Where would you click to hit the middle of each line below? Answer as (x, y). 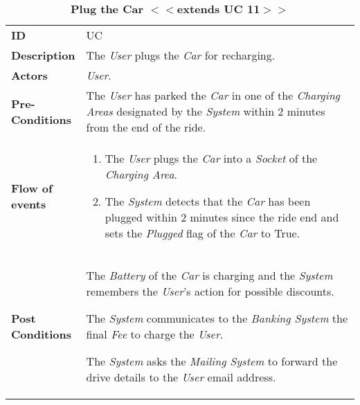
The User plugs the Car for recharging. (181, 55)
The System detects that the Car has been (208, 201)
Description (43, 55)
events (29, 204)
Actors (29, 75)
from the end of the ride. (146, 127)
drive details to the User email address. (181, 377)
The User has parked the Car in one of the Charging (213, 95)
